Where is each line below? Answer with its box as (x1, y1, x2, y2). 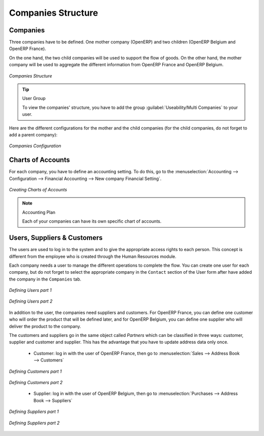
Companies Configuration (9, 143, 61, 149)
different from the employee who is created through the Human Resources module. (9, 253, 176, 259)
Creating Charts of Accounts (9, 187, 67, 193)
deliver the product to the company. (9, 323, 82, 329)
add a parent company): (9, 131, 58, 137)
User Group (22, 96, 46, 102)
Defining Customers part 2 (9, 379, 63, 385)
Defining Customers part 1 (9, 368, 62, 374)
